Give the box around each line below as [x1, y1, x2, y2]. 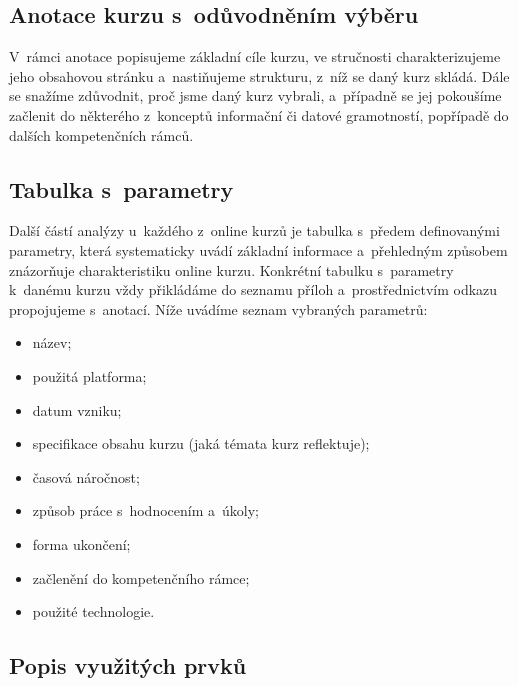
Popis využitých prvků [9, 650, 247, 681]
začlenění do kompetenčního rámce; [32, 567, 250, 588]
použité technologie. [32, 601, 155, 622]
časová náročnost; [32, 466, 140, 487]
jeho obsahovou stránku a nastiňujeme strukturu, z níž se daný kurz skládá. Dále [9, 65, 510, 86]
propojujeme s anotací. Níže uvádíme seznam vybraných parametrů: [9, 298, 428, 319]
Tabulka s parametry [9, 173, 234, 204]
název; [32, 332, 72, 353]
